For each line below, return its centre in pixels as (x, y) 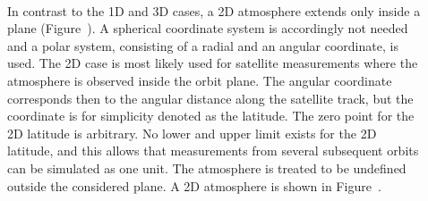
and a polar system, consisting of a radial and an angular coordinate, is (203, 45)
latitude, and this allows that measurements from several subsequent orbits (213, 151)
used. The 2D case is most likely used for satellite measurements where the (213, 63)
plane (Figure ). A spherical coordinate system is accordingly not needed (208, 28)
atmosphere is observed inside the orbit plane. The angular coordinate (200, 80)
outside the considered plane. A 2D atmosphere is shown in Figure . (194, 185)
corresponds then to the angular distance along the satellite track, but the (210, 98)
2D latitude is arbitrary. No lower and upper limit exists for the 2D (192, 133)
